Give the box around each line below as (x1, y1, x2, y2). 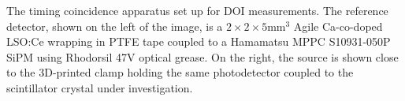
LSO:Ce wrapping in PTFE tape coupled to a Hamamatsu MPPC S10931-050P (6, 33, 391, 50)
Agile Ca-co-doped (293, 17, 383, 34)
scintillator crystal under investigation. (6, 79, 193, 95)
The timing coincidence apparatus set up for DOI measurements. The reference (6, 2, 388, 18)
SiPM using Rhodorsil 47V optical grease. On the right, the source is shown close (6, 48, 399, 65)
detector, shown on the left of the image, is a (6, 17, 223, 34)
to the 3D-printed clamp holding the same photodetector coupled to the (6, 64, 354, 80)
